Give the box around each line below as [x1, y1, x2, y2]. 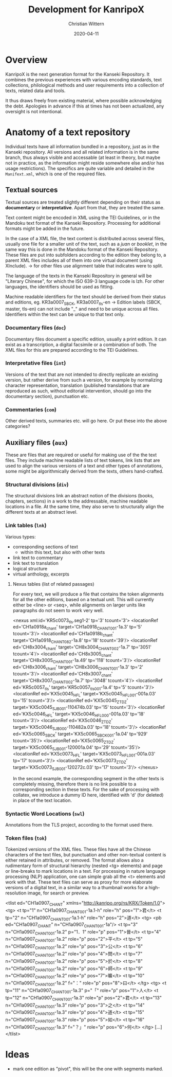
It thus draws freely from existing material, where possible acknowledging [5, 97, 162, 103]
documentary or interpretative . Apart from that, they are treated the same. [5, 205, 165, 211]
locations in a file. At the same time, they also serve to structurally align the [5, 504, 164, 510]
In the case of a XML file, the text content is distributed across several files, [5, 236, 165, 242]
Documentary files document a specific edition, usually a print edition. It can [5, 336, 167, 342]
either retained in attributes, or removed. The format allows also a [5, 857, 144, 864]
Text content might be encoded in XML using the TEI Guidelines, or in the [5, 214, 160, 221]
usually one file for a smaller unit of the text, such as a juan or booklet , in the [5, 241, 167, 247]
